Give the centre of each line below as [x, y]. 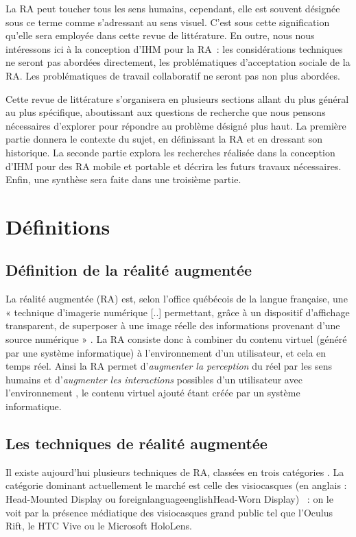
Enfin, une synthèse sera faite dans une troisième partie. [123, 179]
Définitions [58, 226]
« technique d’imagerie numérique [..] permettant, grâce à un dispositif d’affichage [178, 312]
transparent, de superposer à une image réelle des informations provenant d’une [173, 325]
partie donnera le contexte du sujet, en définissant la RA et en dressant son [164, 139]
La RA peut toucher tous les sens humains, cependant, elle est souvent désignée [173, 8]
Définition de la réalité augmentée [129, 270]
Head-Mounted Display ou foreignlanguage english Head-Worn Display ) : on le [169, 499]
